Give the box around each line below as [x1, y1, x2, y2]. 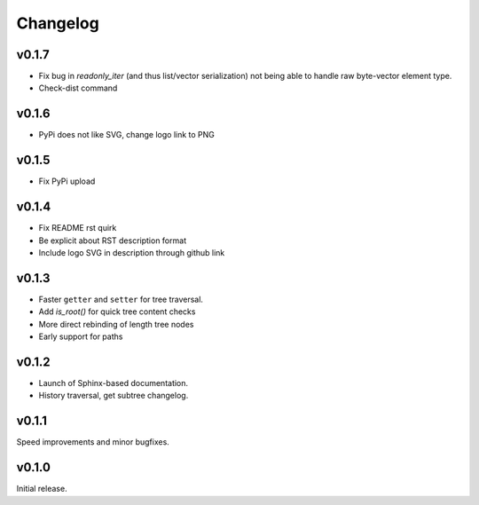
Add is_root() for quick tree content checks [38, 306, 196, 317]
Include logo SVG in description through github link [38, 247, 225, 257]
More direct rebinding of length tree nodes [38, 319, 194, 329]
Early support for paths [38, 331, 123, 342]
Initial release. [16, 484, 67, 494]
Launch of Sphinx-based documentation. [38, 377, 189, 388]
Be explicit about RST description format [38, 235, 186, 246]
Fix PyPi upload [38, 176, 96, 186]
